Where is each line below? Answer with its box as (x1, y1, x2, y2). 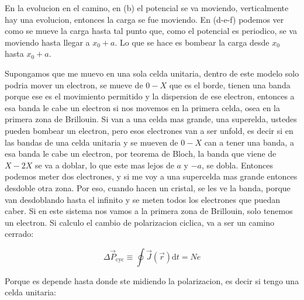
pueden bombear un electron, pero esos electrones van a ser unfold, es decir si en (5, 124, 293, 136)
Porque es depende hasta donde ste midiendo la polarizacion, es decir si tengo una (5, 274, 299, 287)
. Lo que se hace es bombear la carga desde (115, 36, 270, 48)
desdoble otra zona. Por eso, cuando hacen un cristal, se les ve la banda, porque (5, 181, 291, 194)
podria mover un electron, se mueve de (5, 78, 143, 91)
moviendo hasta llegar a (5, 36, 90, 48)
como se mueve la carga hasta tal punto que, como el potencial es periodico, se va (5, 25, 298, 37)
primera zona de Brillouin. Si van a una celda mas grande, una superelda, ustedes (5, 113, 297, 125)
